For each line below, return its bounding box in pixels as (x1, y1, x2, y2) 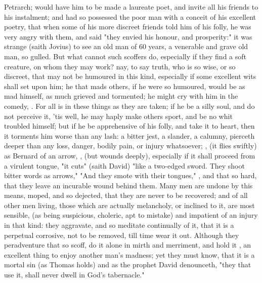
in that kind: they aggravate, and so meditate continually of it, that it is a (4, 220, 234, 230)
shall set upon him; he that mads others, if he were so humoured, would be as (4, 80, 245, 91)
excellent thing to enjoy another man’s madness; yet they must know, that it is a (4, 249, 255, 260)
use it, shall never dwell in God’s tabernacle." (4, 269, 145, 280)
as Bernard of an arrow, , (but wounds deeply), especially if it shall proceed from (4, 150, 255, 160)
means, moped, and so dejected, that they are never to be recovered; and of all (4, 190, 248, 200)
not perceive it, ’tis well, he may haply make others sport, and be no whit (4, 110, 233, 121)
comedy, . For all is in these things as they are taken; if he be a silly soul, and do (4, 100, 255, 111)
